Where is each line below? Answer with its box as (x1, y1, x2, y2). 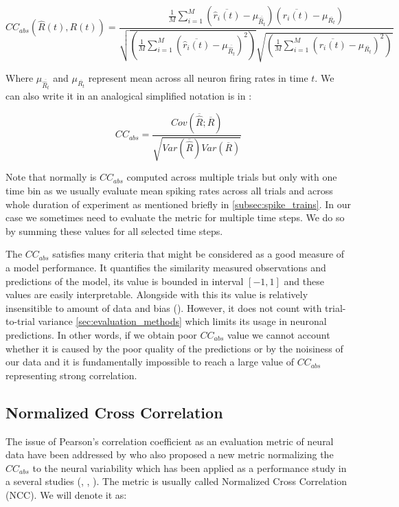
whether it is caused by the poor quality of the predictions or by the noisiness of (5, 341, 343, 355)
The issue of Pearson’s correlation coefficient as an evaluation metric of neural (5, 433, 334, 448)
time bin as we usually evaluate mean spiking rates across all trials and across (5, 183, 333, 197)
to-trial (5, 314, 35, 328)
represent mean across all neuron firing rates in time (88, 71, 308, 85)
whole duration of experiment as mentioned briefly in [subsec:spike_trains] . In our (5, 196, 352, 211)
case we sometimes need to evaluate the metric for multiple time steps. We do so (5, 210, 345, 225)
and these (284, 273, 324, 288)
